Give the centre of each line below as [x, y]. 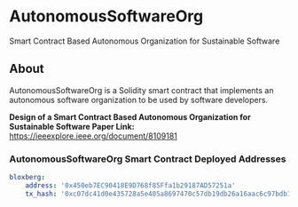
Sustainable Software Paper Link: [72, 126]
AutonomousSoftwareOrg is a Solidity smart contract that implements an [141, 90]
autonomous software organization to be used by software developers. [139, 100]
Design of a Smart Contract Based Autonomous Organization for [130, 116]
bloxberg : [27, 178]
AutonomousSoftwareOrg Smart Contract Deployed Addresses [148, 159]
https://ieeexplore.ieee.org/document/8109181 [93, 136]
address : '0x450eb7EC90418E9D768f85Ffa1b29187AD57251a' [131, 185]
